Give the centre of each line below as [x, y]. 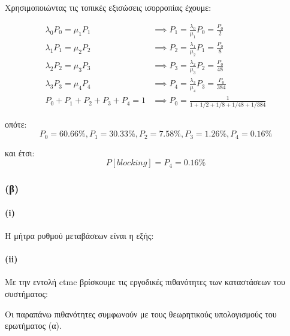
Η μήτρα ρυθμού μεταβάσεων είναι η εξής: [79, 236]
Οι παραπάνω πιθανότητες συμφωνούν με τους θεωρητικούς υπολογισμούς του [141, 314]
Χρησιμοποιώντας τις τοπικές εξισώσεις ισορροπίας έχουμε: [108, 7]
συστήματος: [26, 294]
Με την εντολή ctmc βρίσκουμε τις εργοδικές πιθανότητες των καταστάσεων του [145, 282]
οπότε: [16, 124]
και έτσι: [20, 152]
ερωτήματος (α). [33, 326]
